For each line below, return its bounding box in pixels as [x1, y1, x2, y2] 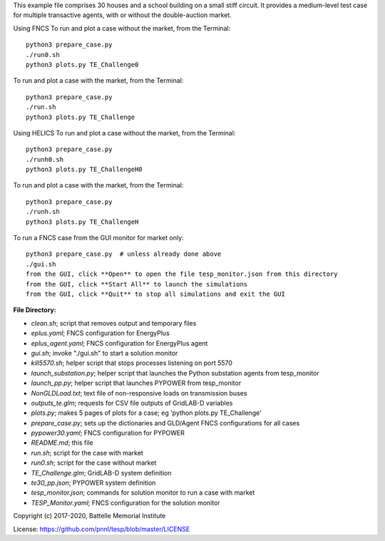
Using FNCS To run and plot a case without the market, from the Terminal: [13, 24, 231, 32]
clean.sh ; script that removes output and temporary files [31, 319, 197, 327]
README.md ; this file [31, 438, 93, 447]
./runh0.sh [26, 155, 64, 163]
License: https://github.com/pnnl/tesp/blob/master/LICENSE [13, 525, 190, 533]
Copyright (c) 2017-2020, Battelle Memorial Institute [13, 512, 166, 520]
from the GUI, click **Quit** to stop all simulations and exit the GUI [26, 289, 285, 298]
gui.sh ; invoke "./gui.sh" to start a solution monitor [31, 349, 178, 357]
